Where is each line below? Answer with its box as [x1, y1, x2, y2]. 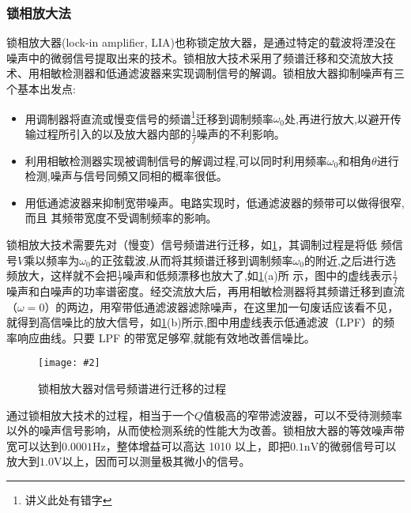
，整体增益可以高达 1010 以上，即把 [105, 437, 290, 454]
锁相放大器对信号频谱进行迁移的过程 [38, 380, 226, 397]
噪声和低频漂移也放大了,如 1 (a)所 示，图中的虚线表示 [122, 267, 393, 284]
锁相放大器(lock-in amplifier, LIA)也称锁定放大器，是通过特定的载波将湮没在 [6, 34, 396, 51]
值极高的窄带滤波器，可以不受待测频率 [203, 406, 403, 423]
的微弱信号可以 [319, 437, 397, 454]
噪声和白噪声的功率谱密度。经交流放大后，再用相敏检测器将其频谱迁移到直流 [6, 283, 405, 300]
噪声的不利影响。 [196, 125, 285, 141]
